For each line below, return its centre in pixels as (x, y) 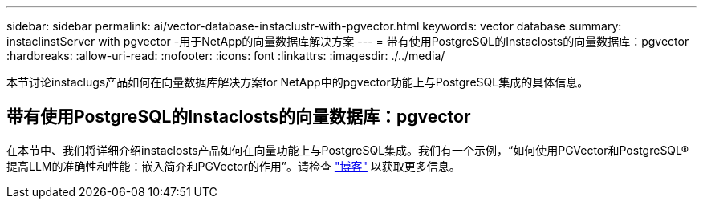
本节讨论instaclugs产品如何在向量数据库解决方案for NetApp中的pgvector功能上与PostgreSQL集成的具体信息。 (298, 82)
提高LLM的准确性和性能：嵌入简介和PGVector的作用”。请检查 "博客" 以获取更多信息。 (234, 166)
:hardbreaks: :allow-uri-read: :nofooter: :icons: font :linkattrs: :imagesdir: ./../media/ (226, 56)
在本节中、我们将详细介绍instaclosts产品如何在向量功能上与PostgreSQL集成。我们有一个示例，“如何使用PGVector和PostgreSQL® (348, 150)
